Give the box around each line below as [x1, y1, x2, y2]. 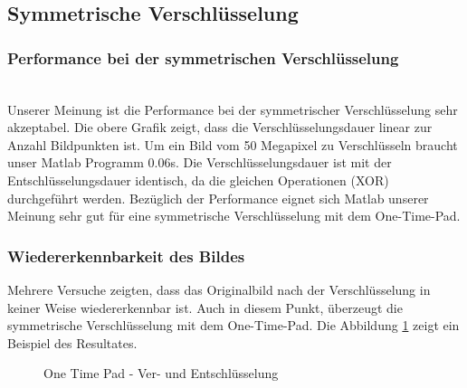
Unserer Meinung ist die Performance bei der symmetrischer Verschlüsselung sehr [7, 99, 458, 118]
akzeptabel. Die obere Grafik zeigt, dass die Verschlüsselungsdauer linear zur [7, 118, 433, 137]
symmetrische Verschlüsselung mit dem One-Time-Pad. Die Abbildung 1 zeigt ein [7, 316, 460, 335]
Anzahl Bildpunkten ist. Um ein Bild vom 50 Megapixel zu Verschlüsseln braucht [7, 135, 458, 154]
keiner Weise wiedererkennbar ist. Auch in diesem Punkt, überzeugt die [7, 298, 403, 317]
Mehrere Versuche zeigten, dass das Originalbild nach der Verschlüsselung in [7, 279, 431, 298]
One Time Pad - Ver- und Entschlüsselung [43, 364, 279, 383]
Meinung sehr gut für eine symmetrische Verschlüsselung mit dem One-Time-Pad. [7, 206, 461, 225]
